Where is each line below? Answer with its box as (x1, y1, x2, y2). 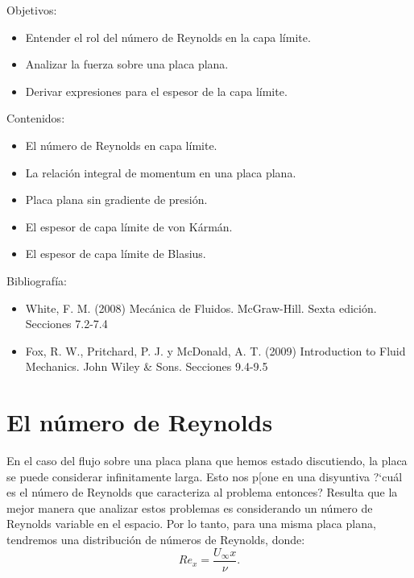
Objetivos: (6, 2, 57, 18)
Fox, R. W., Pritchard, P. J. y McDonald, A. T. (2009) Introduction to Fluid (25, 342, 406, 359)
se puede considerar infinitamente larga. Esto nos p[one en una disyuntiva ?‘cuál (6, 468, 403, 484)
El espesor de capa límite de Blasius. (25, 245, 206, 262)
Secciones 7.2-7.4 (25, 315, 108, 332)
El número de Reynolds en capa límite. (25, 136, 217, 153)
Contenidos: (6, 110, 65, 127)
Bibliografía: (6, 272, 67, 289)
